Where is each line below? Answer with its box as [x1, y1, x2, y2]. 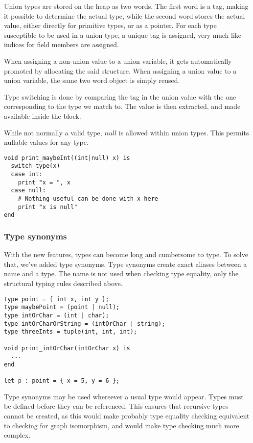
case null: [11, 187, 46, 194]
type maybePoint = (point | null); [4, 304, 120, 311]
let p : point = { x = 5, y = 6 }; [4, 377, 120, 385]
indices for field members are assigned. [4, 39, 119, 50]
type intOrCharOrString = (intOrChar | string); [4, 320, 165, 327]
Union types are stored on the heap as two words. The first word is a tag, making [4, 1, 249, 11]
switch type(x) [11, 162, 60, 170]
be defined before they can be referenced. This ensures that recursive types [4, 401, 229, 411]
